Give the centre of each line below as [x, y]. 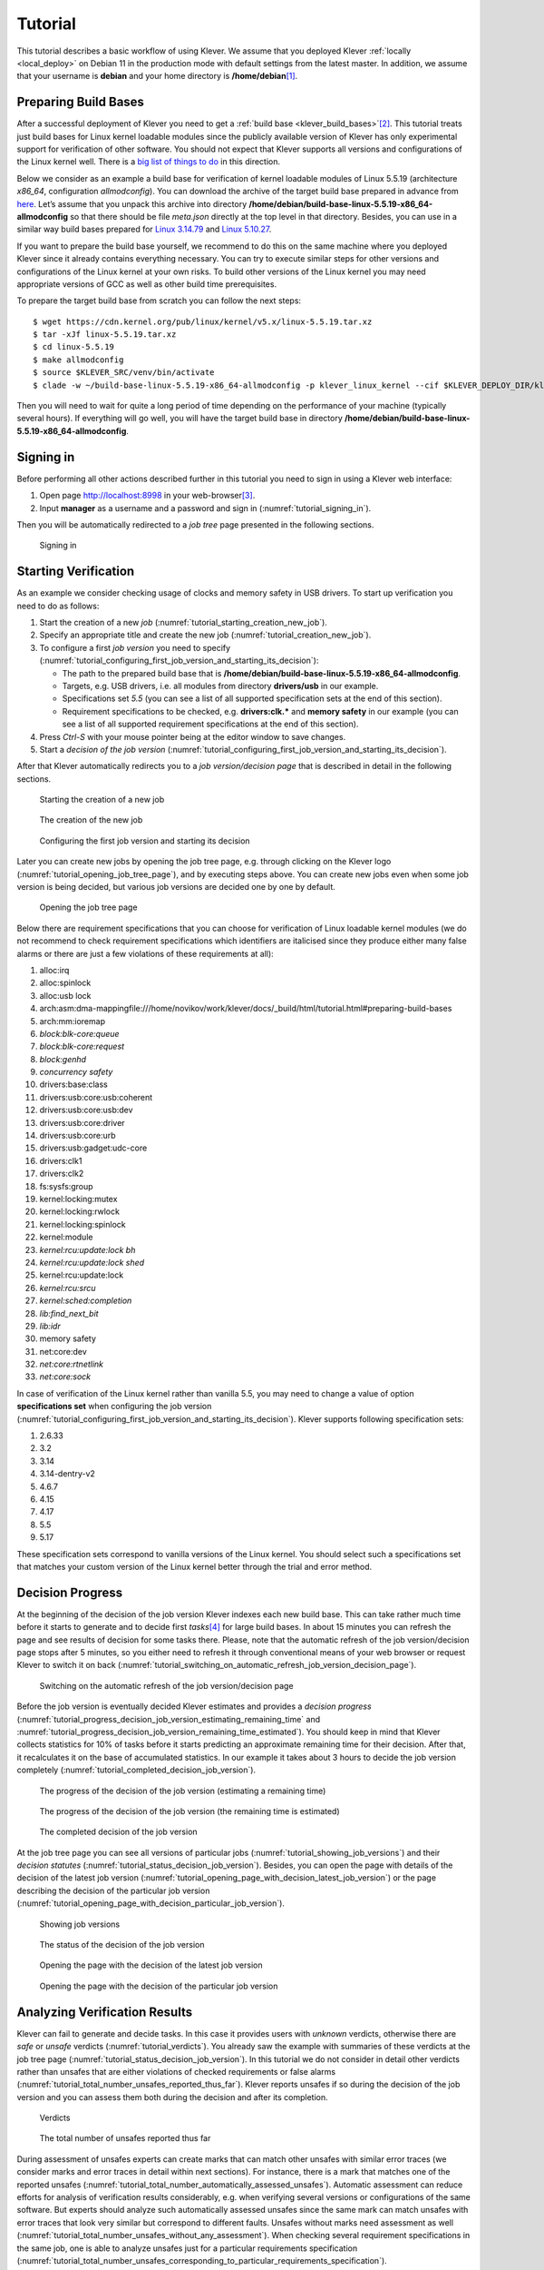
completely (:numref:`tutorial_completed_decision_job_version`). [136, 1770]
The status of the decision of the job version [122, 1945]
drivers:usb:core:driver [83, 1122]
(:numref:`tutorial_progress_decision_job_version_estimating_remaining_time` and [169, 1719]
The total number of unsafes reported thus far [125, 2138]
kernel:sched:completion [86, 1301]
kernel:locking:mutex [78, 1199]
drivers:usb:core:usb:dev [86, 1110]
